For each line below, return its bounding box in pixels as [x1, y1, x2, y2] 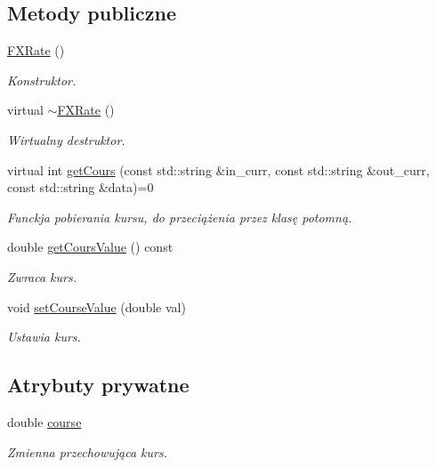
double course [7, 412, 82, 431]
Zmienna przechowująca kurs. [7, 442, 167, 461]
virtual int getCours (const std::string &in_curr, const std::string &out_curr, [7, 160, 430, 179]
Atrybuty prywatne [7, 371, 190, 399]
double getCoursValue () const [7, 238, 174, 256]
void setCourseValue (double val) [7, 297, 186, 316]
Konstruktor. [7, 70, 77, 89]
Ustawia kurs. [7, 327, 81, 346]
